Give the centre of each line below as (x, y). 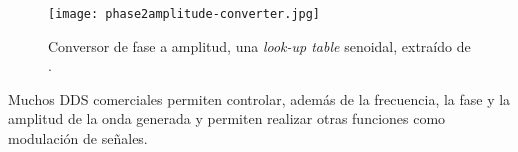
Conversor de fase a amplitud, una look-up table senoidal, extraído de (259, 45)
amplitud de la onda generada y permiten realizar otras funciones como (227, 118)
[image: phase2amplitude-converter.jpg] (184, 14)
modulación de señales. (78, 138)
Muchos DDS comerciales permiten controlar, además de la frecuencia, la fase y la (259, 98)
